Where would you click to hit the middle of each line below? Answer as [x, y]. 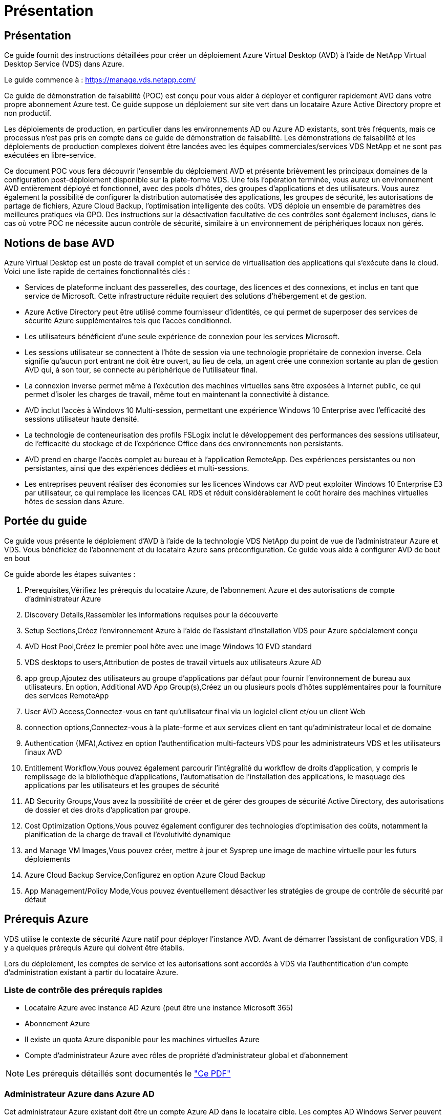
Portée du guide [46, 521]
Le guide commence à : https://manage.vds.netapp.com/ [100, 80]
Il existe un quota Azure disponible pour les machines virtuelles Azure [142, 1040]
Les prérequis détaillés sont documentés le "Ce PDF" [129, 1074]
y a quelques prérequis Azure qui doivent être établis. [94, 947]
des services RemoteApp [67, 695]
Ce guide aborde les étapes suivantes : [70, 574]
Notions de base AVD [59, 243]
